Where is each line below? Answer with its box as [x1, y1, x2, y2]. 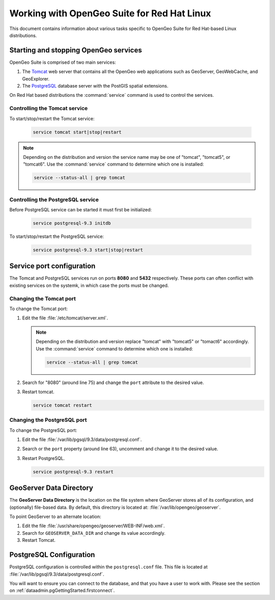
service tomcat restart [33, 402, 93, 408]
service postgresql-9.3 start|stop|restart [33, 247, 144, 253]
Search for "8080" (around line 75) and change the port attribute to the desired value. [22, 379, 204, 386]
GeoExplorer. [22, 75, 50, 81]
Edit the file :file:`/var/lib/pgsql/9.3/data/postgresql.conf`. [22, 437, 142, 443]
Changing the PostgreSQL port [9, 417, 87, 424]
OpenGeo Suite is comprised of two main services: [9, 59, 117, 65]
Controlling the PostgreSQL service [9, 196, 99, 203]
